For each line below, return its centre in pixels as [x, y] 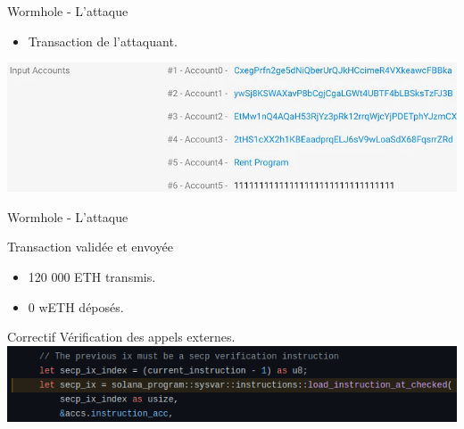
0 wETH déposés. [76, 306]
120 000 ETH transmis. [92, 276]
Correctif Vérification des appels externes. [121, 337]
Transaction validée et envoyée [90, 247]
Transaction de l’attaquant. [103, 41]
